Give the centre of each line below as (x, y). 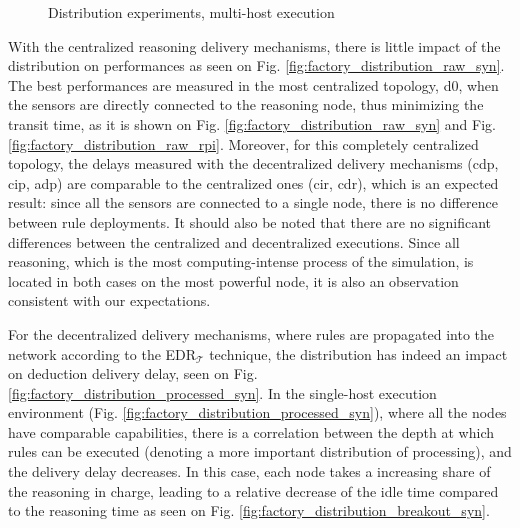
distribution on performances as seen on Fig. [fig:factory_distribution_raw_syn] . (256, 65)
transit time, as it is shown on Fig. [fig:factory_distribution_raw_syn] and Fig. (252, 123)
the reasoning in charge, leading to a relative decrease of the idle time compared (253, 490)
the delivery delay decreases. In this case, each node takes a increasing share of (249, 471)
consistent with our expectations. (109, 300)
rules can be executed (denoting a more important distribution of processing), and (260, 451)
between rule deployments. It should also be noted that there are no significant (250, 221)
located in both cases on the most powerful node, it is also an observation (233, 280)
